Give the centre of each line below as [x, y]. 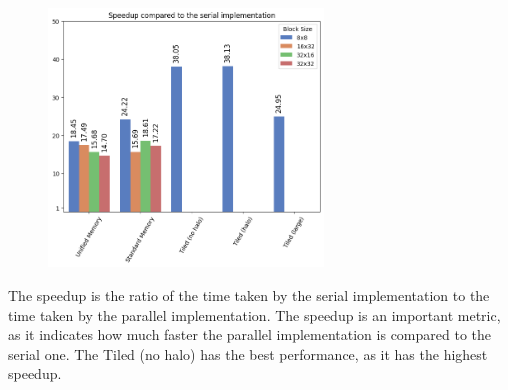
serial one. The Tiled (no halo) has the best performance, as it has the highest [248, 353]
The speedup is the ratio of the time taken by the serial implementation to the [249, 295]
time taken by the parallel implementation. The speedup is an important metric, [254, 314]
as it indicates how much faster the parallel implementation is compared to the [249, 334]
